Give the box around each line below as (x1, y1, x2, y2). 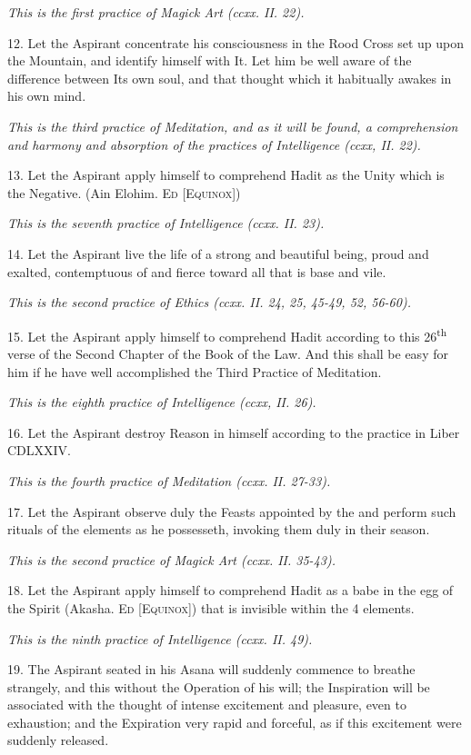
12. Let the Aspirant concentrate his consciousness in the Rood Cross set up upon (7, 33, 465, 52)
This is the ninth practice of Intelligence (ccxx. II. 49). (7, 629, 313, 648)
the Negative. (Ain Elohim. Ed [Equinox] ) (7, 183, 241, 202)
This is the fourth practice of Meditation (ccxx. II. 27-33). (7, 471, 331, 490)
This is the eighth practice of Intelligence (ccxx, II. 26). (7, 392, 316, 412)
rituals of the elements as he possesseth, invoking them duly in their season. (7, 520, 430, 539)
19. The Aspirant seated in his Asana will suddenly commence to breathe (7, 660, 416, 679)
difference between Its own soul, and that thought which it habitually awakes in (7, 68, 452, 87)
